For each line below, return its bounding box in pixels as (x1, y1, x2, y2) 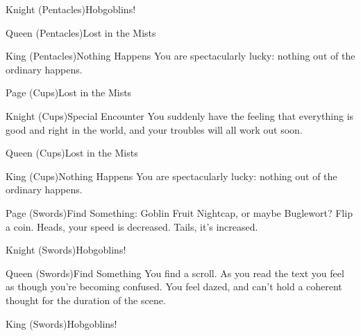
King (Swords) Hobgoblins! (6, 316, 117, 330)
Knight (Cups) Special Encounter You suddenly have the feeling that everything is (6, 108, 354, 123)
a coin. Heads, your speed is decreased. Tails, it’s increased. (6, 219, 258, 233)
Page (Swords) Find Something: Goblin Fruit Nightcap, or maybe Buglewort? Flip (6, 205, 353, 220)
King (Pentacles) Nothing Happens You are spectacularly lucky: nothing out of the (6, 48, 355, 63)
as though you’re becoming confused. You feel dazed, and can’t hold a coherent (6, 279, 342, 294)
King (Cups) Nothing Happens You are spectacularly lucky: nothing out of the (6, 168, 337, 183)
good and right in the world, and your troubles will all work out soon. (6, 122, 303, 136)
